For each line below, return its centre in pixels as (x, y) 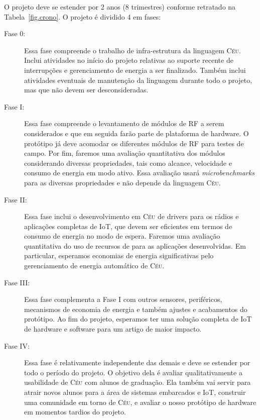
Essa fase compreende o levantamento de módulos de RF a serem (124, 123)
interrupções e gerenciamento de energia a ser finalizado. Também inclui (135, 70)
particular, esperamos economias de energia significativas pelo (119, 255)
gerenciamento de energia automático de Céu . (94, 266)
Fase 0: (15, 33)
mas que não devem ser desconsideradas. (86, 90)
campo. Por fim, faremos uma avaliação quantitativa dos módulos (125, 153)
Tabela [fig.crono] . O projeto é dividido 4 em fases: (83, 16)
